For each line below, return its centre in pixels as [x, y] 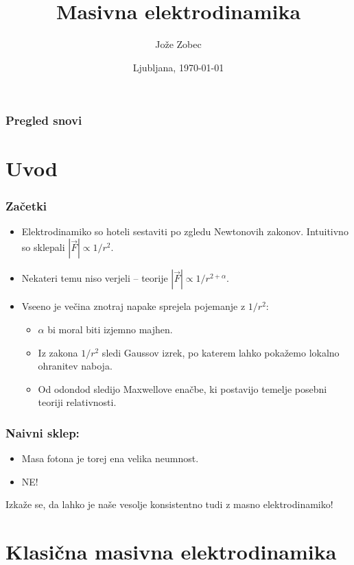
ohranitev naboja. [75, 366]
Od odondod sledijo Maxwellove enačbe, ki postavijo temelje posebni [182, 388]
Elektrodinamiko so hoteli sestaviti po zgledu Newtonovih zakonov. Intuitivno [185, 231]
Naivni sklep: [43, 432]
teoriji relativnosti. [77, 402]
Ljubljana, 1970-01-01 [178, 67]
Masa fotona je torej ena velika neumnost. [110, 458]
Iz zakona [58, 352]
